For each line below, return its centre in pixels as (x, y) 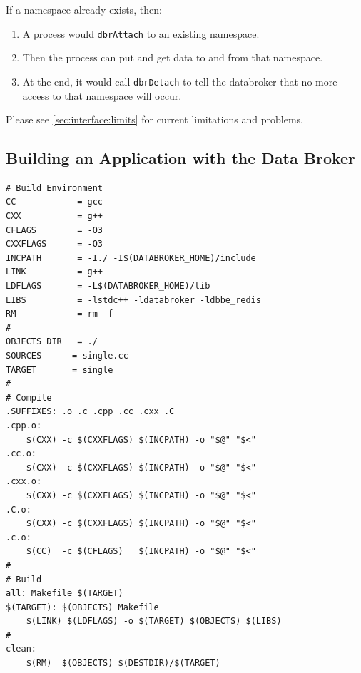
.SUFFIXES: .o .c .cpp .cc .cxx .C (90, 412)
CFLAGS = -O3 (55, 230)
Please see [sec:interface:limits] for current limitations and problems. (154, 119)
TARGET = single (60, 370)
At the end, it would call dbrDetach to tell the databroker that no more (180, 81)
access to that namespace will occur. (102, 95)
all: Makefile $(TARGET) (65, 594)
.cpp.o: (24, 425)
